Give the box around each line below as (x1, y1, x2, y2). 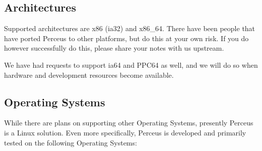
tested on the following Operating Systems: (4, 137, 137, 147)
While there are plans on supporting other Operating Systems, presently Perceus (4, 117, 253, 128)
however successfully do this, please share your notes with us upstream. (4, 43, 224, 53)
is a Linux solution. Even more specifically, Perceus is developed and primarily (4, 127, 246, 137)
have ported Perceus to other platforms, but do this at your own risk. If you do (4, 33, 249, 43)
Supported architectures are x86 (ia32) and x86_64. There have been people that (4, 23, 255, 34)
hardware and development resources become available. (4, 69, 174, 80)
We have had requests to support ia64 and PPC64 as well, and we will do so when (4, 59, 258, 70)
